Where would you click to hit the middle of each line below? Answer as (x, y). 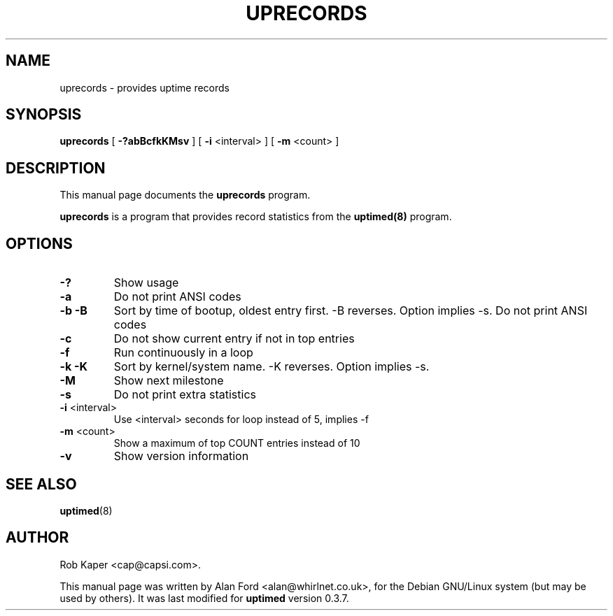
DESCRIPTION (56, 168)
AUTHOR (37, 538)
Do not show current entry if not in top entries (234, 339)
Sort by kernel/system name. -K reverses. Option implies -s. (272, 367)
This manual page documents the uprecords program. (185, 195)
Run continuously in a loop (183, 353)
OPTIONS (39, 243)
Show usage (146, 283)
